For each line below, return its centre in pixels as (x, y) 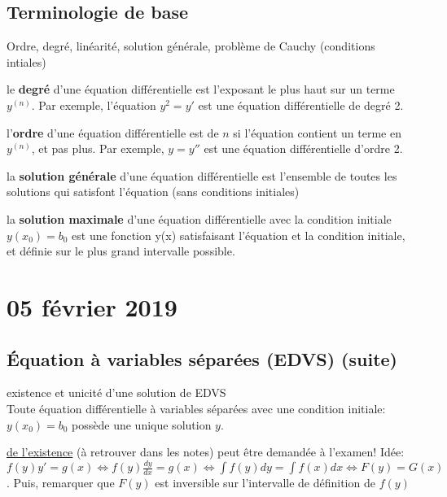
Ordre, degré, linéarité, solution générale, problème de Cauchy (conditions (191, 46)
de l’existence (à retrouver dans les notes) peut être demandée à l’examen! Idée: (206, 452)
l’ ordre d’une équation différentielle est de (113, 132)
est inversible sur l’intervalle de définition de (265, 482)
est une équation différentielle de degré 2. (301, 105)
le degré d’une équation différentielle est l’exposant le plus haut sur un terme (201, 89)
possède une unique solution (142, 424)
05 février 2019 (92, 306)
